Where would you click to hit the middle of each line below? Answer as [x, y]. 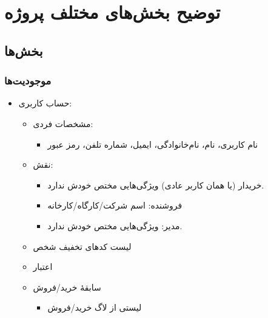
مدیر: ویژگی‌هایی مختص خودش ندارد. [115, 225]
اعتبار [43, 267]
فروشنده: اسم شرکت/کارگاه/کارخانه [115, 205]
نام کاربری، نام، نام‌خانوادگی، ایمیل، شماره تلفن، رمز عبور [153, 144]
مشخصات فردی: [63, 123]
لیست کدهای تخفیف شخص [82, 246]
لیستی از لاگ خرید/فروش [95, 307]
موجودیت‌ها [28, 81]
